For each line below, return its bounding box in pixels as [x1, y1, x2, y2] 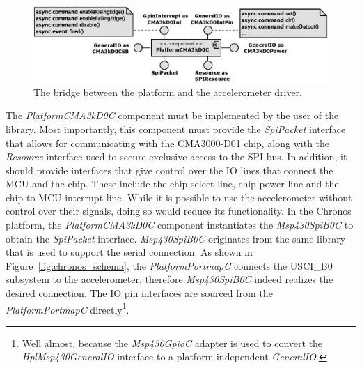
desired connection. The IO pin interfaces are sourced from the [6, 286, 273, 300]
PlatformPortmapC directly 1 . [6, 300, 129, 316]
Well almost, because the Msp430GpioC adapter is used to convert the [22, 335, 323, 350]
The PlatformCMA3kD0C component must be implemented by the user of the [6, 108, 339, 123]
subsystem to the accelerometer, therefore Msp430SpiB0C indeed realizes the [6, 272, 333, 286]
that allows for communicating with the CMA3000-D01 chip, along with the [6, 135, 330, 150]
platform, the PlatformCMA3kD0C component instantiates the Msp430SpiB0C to [6, 217, 354, 232]
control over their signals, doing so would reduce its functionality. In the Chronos [6, 204, 352, 218]
